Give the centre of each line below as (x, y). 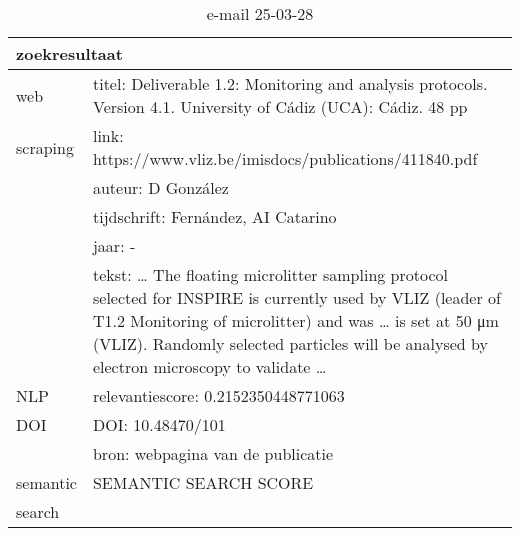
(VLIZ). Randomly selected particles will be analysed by (290, 343)
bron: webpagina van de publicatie (213, 453)
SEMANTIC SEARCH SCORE (203, 482)
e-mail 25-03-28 (260, 13)
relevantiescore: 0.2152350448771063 (218, 395)
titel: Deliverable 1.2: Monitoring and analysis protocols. (290, 83)
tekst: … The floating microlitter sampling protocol (270, 274)
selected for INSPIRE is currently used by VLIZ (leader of (296, 297)
